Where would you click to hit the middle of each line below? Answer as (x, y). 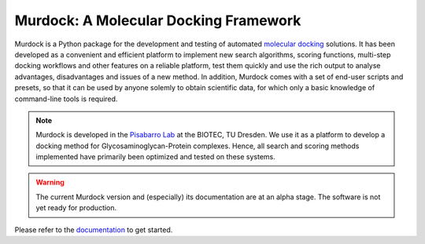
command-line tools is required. (66, 99)
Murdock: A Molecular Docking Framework (158, 20)
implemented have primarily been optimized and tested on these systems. (155, 157)
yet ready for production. (76, 208)
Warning (50, 182)
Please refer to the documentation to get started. (94, 229)
